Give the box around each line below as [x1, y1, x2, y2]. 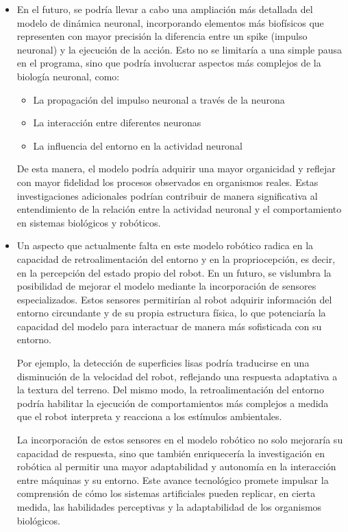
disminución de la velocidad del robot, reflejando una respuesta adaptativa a [16, 369, 338, 383]
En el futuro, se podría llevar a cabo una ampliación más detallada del [16, 2, 313, 16]
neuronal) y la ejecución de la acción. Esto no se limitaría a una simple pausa [16, 42, 343, 56]
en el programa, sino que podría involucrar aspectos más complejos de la [16, 56, 321, 70]
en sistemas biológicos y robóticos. [16, 215, 161, 229]
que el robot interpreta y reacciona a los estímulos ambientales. [16, 409, 282, 424]
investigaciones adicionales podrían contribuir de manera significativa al [16, 188, 318, 203]
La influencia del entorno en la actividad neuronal [33, 138, 243, 152]
